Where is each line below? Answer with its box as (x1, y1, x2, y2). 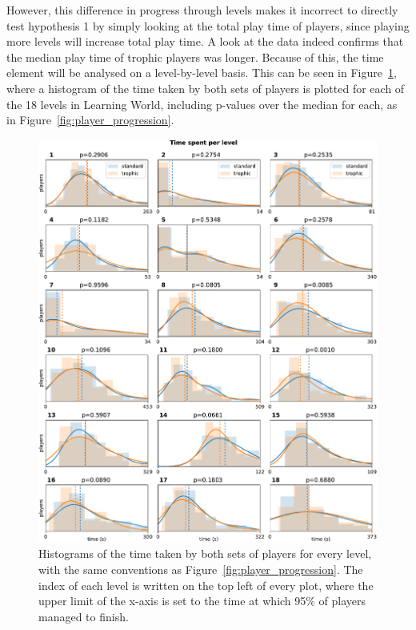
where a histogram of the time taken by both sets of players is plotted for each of (6, 79, 405, 96)
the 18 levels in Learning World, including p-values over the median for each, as (6, 95, 398, 112)
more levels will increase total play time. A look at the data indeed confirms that (6, 33, 404, 50)
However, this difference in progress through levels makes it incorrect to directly (6, 2, 398, 18)
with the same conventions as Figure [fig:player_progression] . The (38, 561, 363, 578)
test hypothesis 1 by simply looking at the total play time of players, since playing (6, 17, 410, 34)
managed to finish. (38, 608, 129, 624)
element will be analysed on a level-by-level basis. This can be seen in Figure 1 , (6, 64, 397, 81)
